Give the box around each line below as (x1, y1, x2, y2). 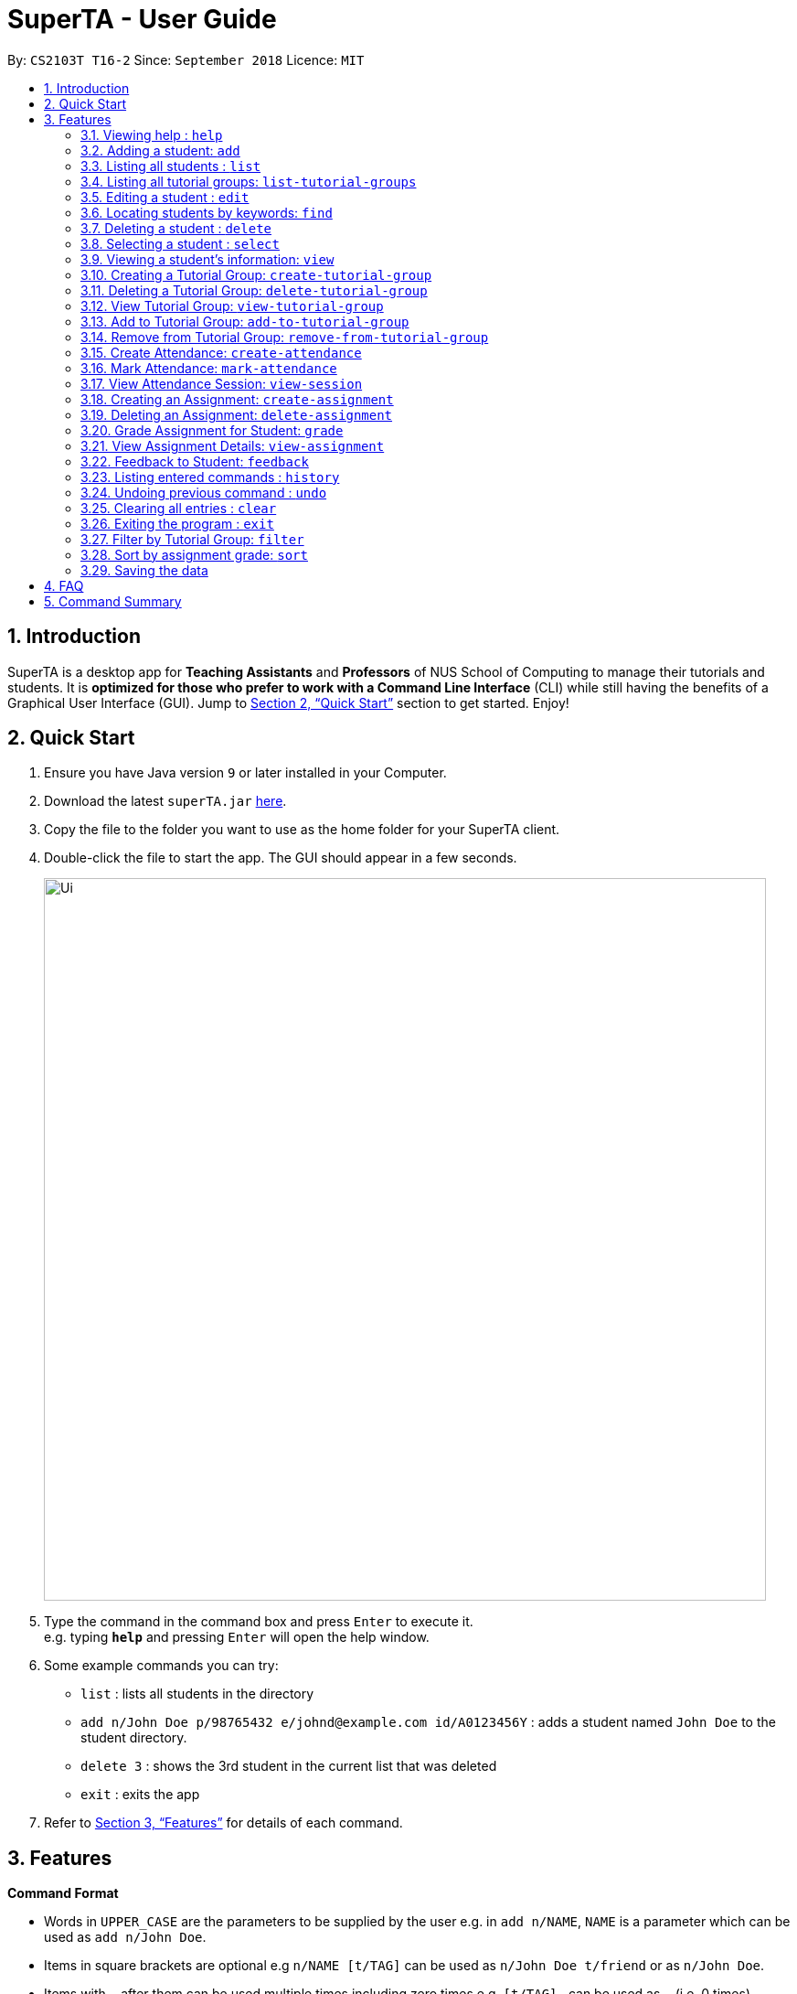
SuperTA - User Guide (7, 4, 277, 35)
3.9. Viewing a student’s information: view (80, 251, 335, 267)
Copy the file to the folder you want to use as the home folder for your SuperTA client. (44, 821, 560, 838)
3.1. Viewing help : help (80, 126, 223, 143)
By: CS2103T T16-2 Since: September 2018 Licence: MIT (7, 51, 365, 68)
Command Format (7, 1885, 119, 1902)
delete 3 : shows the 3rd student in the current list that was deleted (80, 1758, 497, 1774)
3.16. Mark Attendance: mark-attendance (80, 359, 337, 376)
